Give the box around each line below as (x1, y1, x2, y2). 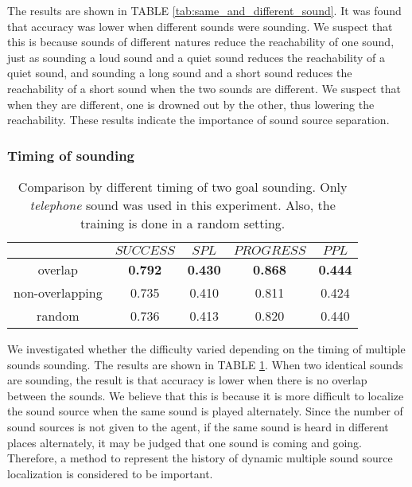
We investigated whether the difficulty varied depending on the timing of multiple (7, 340, 406, 356)
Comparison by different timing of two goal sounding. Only (17, 177, 348, 196)
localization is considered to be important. (7, 465, 213, 481)
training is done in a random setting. (80, 213, 286, 232)
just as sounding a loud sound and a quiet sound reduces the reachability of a (7, 49, 386, 65)
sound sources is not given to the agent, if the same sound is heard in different (7, 418, 389, 434)
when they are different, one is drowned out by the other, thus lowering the (7, 95, 375, 112)
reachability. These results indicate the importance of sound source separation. (7, 111, 390, 128)
